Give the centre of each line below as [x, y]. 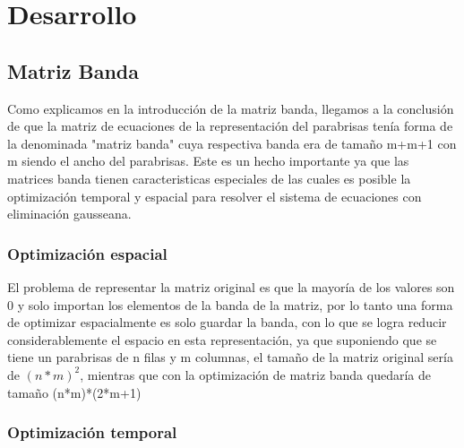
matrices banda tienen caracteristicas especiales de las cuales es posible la [209, 178]
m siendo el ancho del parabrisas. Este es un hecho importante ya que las [208, 161]
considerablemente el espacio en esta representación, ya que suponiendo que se [222, 339]
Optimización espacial [87, 253]
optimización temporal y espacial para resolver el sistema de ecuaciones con [215, 196]
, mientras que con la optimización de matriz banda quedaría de [255, 374]
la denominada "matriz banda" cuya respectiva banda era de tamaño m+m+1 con [232, 143]
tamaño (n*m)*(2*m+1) [74, 392]
